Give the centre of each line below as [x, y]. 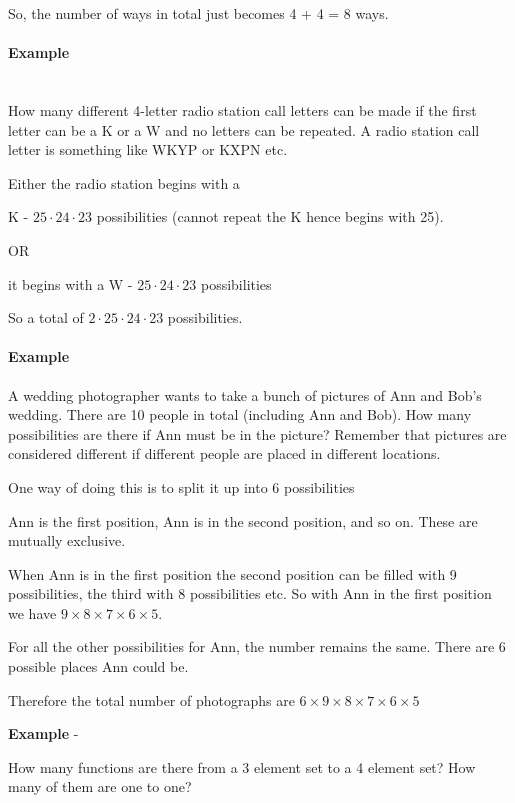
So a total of [46, 317]
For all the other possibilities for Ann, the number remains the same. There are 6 [257, 646]
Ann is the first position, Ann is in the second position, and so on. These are [243, 520]
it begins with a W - [70, 283]
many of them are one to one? [100, 786]
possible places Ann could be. [98, 666]
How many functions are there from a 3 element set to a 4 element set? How [242, 766]
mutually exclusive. [67, 540]
